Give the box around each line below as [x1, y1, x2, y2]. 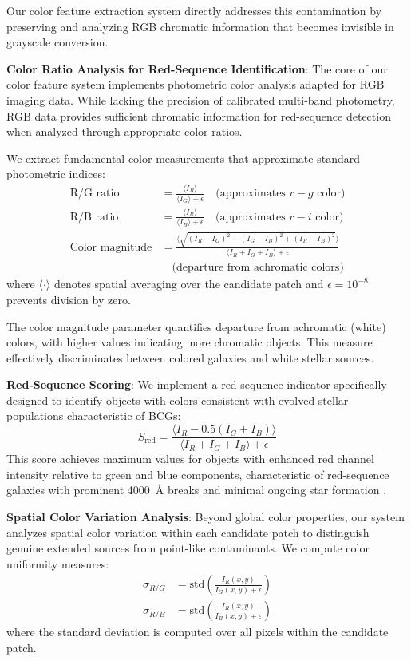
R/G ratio [69, 188, 120, 200]
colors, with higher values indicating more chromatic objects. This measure [6, 334, 373, 350]
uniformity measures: [6, 555, 109, 572]
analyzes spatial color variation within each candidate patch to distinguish [6, 524, 370, 540]
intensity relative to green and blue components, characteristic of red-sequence [6, 465, 389, 482]
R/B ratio [69, 211, 119, 223]
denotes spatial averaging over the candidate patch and [53, 275, 324, 292]
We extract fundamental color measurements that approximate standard [6, 149, 360, 166]
